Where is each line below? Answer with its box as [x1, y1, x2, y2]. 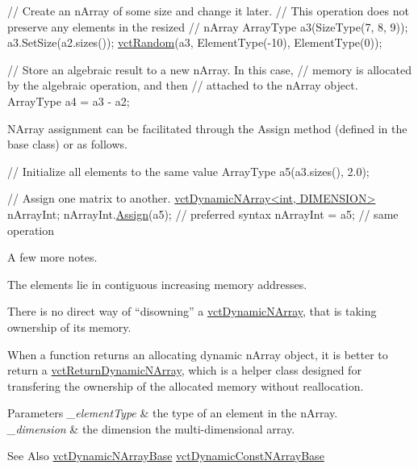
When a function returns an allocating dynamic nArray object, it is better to [7, 345, 388, 362]
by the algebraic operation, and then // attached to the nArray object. [7, 77, 358, 94]
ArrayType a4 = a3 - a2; [7, 92, 130, 109]
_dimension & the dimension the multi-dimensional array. [7, 420, 295, 437]
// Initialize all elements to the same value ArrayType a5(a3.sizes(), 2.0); [7, 162, 370, 179]
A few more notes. [7, 249, 98, 266]
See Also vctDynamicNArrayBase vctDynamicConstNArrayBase [7, 447, 324, 464]
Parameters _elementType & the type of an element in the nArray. [7, 404, 338, 421]
